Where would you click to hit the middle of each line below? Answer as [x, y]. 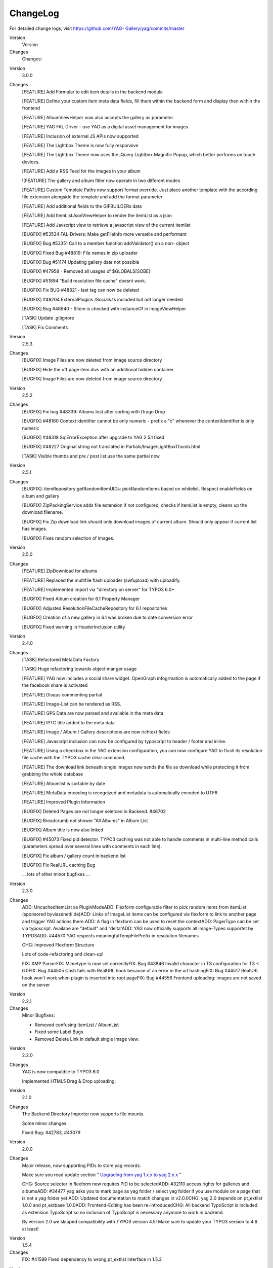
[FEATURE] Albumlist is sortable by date [64, 783]
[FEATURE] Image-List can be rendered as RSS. [72, 704]
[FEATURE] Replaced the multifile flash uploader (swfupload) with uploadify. [101, 580]
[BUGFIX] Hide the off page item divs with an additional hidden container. [98, 369]
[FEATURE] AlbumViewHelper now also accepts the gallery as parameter [98, 117]
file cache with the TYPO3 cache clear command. [74, 758]
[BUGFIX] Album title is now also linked [63, 830]
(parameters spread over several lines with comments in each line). [92, 847]
